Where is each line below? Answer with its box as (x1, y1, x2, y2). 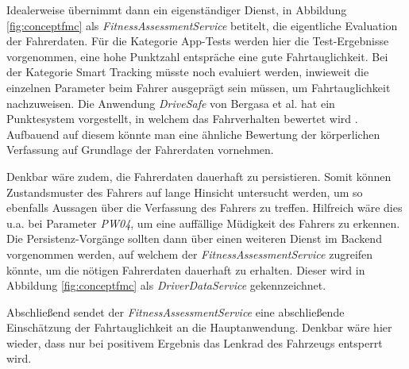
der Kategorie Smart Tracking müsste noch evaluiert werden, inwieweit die (6, 63, 369, 80)
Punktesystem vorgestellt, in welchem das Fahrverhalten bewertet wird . (6, 110, 358, 127)
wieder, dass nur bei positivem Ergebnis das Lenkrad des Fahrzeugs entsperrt (6, 334, 383, 351)
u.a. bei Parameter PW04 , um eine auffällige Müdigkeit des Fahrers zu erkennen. (6, 214, 400, 231)
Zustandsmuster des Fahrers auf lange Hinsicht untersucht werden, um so (6, 183, 363, 200)
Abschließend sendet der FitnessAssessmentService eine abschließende (6, 303, 345, 320)
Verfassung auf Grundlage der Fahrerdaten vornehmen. (6, 141, 274, 158)
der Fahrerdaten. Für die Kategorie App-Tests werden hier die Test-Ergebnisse (6, 33, 389, 49)
